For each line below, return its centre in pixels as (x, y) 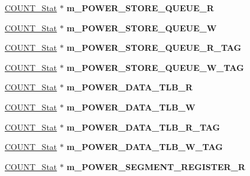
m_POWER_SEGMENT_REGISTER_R (156, 166)
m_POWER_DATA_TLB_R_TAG (143, 127)
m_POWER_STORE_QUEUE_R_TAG (154, 48)
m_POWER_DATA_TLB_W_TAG (145, 147)
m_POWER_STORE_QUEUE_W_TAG (155, 67)
